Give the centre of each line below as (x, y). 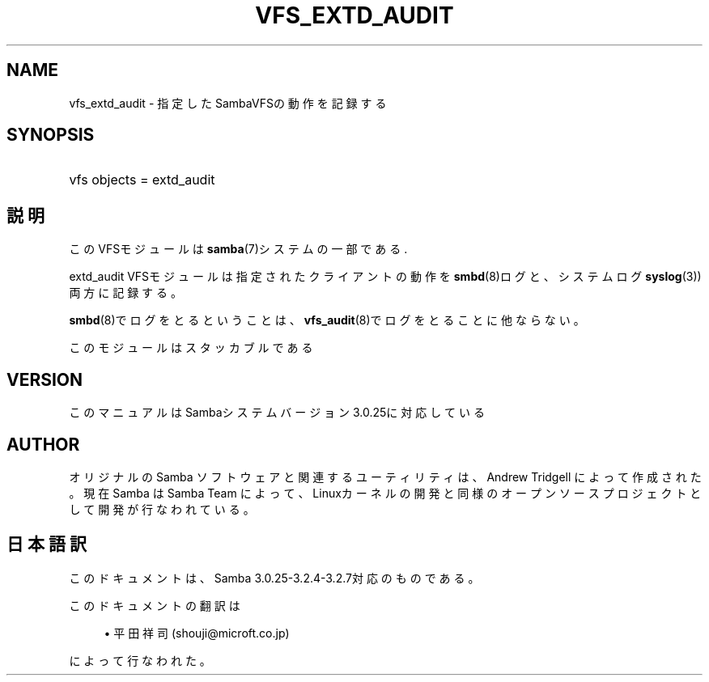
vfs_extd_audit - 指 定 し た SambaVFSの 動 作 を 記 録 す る (228, 103)
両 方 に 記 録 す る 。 (125, 293)
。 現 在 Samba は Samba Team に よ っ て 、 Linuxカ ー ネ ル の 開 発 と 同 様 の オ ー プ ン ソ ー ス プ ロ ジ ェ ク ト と (385, 493)
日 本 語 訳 (47, 544)
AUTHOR (43, 444)
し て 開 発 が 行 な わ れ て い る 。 (162, 509)
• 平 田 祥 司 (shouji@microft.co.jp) (197, 633)
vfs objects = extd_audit (142, 180)
